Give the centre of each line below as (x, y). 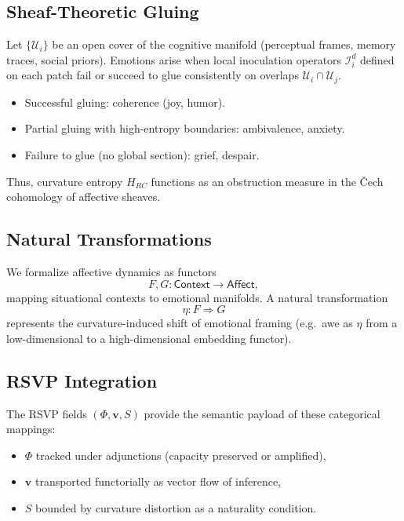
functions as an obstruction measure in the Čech (267, 181)
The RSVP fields (47, 413)
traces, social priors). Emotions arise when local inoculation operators (174, 59)
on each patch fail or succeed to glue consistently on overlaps (153, 75)
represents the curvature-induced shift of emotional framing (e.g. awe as (180, 323)
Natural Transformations (109, 239)
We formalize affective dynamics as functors (111, 272)
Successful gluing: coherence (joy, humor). (125, 102)
